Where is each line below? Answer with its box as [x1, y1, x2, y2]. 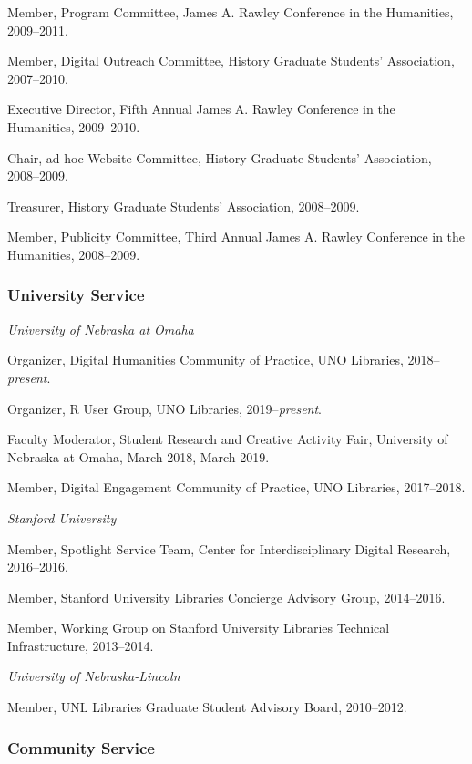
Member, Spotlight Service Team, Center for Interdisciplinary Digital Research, [7, 539, 451, 558]
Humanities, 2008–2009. [7, 244, 140, 263]
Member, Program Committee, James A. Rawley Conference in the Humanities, [7, 3, 454, 21]
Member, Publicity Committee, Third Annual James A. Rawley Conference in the [7, 227, 466, 246]
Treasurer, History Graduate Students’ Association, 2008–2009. [7, 196, 360, 215]
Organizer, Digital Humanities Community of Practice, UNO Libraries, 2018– [7, 350, 440, 369]
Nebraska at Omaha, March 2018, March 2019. [7, 447, 270, 466]
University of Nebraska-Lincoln [7, 666, 180, 686]
